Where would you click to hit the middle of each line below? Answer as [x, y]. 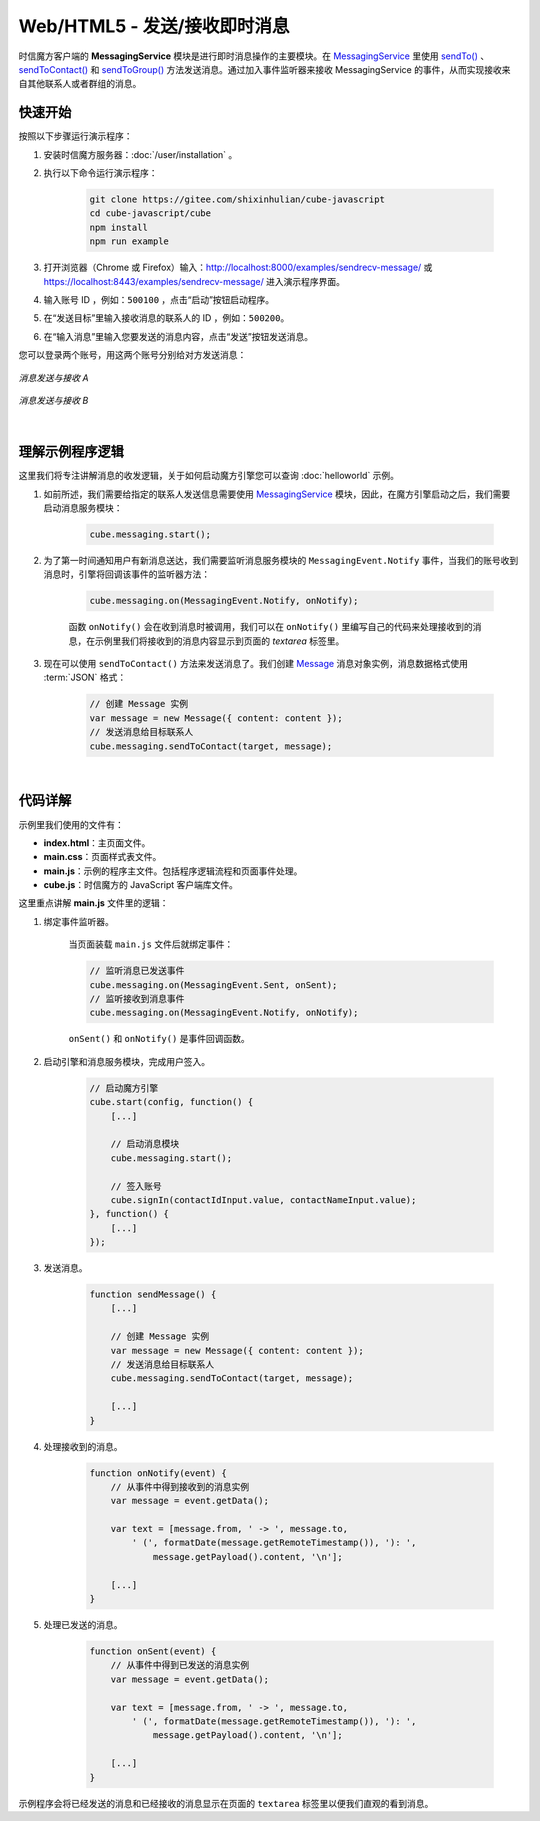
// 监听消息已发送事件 [137, 971]
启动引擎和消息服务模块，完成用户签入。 [126, 1061]
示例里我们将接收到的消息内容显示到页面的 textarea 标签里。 [219, 641]
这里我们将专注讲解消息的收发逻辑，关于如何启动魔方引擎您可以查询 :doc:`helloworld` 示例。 [209, 476]
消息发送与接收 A [53, 377]
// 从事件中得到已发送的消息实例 [180, 1665]
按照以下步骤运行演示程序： [75, 136]
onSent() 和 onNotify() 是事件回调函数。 [159, 1039]
